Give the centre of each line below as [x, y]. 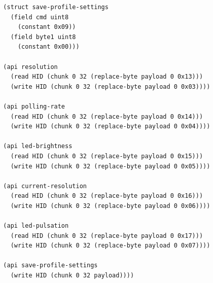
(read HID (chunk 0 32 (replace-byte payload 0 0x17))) [107, 236]
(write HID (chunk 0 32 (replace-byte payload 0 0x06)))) [110, 206]
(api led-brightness [38, 146]
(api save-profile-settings [50, 266]
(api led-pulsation [36, 226]
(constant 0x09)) [47, 27]
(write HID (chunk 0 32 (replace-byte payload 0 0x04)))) [110, 127]
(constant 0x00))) [48, 47]
